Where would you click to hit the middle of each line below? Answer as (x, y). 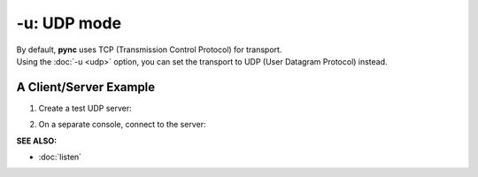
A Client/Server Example (86, 87)
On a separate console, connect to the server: (122, 125)
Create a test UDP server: (85, 108)
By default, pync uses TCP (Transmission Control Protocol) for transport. (149, 50)
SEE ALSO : (37, 141)
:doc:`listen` (60, 157)
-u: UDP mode (69, 23)
